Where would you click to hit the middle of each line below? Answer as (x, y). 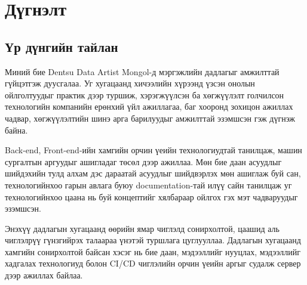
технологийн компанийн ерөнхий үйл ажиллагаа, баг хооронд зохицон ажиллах (149, 106)
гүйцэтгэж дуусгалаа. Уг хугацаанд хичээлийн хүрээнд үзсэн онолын (130, 83)
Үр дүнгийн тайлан (62, 46)
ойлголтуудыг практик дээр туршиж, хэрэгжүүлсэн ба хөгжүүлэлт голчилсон (145, 95)
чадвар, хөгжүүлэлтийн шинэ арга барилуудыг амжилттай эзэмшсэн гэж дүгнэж (150, 118)
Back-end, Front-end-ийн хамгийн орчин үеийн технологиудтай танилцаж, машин (153, 150)
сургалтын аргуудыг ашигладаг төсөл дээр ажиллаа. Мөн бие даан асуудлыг (143, 161)
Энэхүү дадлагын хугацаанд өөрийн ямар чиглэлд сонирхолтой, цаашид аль (142, 228)
